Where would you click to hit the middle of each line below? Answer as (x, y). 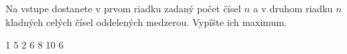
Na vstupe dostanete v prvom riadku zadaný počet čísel (123, 8)
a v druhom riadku (293, 8)
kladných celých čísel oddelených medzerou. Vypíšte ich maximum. (146, 22)
